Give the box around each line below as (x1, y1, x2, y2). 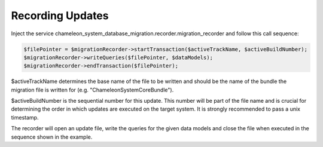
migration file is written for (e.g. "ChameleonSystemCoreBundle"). (11, 86, 174, 93)
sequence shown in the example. (11, 133, 93, 140)
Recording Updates (11, 9, 109, 22)
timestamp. (11, 114, 39, 121)
